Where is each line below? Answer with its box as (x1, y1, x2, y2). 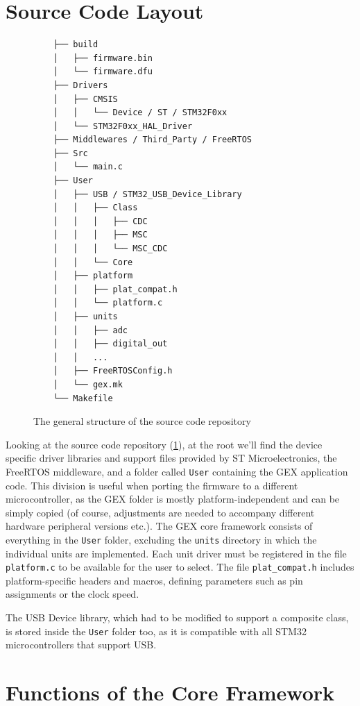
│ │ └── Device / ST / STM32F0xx (53, 108, 228, 118)
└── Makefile (53, 393, 113, 403)
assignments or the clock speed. (6, 587, 139, 601)
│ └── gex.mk (53, 379, 123, 389)
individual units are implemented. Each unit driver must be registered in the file (6, 546, 347, 560)
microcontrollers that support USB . (6, 637, 157, 652)
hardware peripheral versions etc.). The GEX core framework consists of (6, 519, 313, 533)
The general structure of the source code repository (33, 414, 251, 428)
